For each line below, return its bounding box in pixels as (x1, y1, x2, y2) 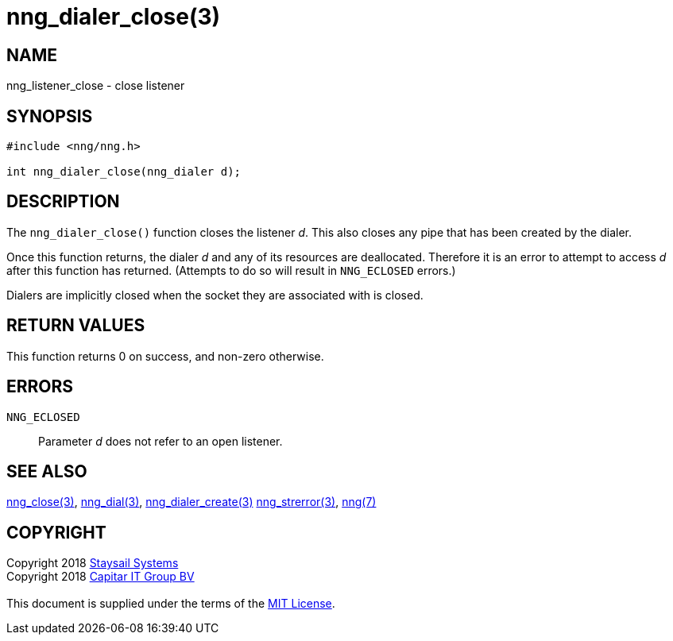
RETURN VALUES (6, 315, 145, 336)
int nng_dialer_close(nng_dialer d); (6, 165, 242, 179)
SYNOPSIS (6, 106, 93, 126)
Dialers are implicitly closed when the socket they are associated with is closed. (6, 288, 424, 302)
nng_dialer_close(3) (6, 3, 221, 30)
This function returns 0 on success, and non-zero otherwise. (6, 349, 324, 363)
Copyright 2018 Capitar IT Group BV (6, 570, 195, 584)
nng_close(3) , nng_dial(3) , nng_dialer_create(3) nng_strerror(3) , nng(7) (6, 495, 377, 509)
